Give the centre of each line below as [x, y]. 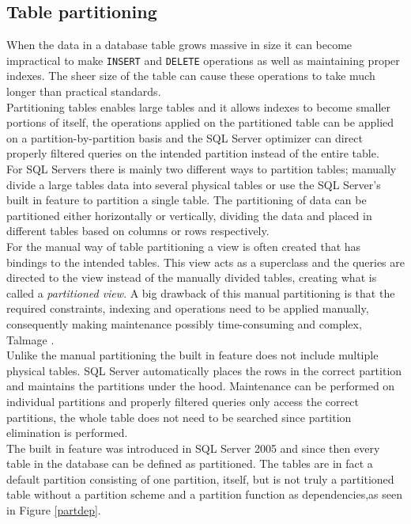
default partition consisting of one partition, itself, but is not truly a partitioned [200, 478]
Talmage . [30, 339]
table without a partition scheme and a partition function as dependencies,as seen [204, 494]
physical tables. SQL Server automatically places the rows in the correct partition [204, 370]
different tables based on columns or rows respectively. [138, 231]
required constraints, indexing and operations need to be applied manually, [188, 308]
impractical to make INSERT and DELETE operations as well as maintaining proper [203, 60]
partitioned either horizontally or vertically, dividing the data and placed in [189, 215]
